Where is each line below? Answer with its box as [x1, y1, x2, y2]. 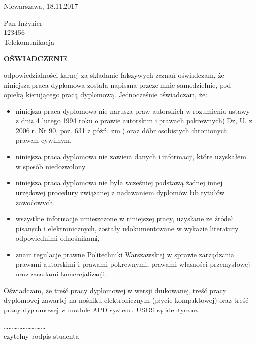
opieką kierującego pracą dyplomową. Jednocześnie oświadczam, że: [4, 89, 207, 100]
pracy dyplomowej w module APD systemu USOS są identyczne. [4, 304, 199, 314]
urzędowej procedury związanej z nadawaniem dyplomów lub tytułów [15, 187, 224, 197]
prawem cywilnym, [15, 135, 72, 145]
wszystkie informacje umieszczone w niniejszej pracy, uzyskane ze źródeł [15, 213, 233, 224]
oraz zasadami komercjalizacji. [15, 269, 107, 279]
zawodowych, [15, 197, 55, 207]
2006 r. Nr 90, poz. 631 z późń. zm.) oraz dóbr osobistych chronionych [15, 125, 227, 135]
